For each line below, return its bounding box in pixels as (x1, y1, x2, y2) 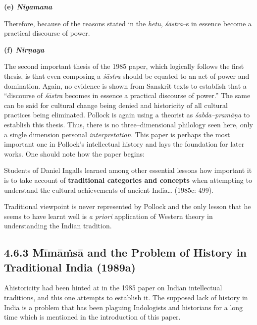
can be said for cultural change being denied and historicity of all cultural (4, 100, 228, 110)
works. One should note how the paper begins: (4, 148, 145, 159)
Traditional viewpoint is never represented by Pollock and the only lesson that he (4, 201, 251, 212)
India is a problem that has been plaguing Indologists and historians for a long (4, 302, 243, 312)
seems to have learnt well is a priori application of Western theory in (4, 211, 213, 221)
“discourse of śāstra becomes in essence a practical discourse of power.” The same (4, 90, 251, 101)
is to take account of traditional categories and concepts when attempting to (4, 174, 252, 185)
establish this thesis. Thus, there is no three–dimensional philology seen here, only (4, 119, 253, 129)
